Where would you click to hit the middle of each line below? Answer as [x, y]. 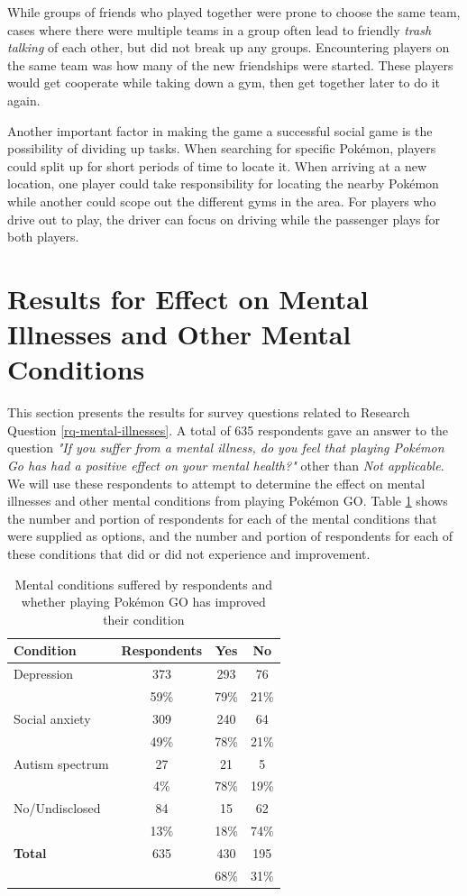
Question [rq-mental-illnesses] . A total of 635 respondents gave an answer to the [228, 430]
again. [24, 100]
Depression [44, 674]
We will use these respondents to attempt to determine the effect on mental [216, 483]
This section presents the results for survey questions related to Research [209, 412]
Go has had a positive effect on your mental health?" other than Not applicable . [226, 465]
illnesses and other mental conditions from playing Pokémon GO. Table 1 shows [228, 501]
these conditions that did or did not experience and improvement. [189, 553]
